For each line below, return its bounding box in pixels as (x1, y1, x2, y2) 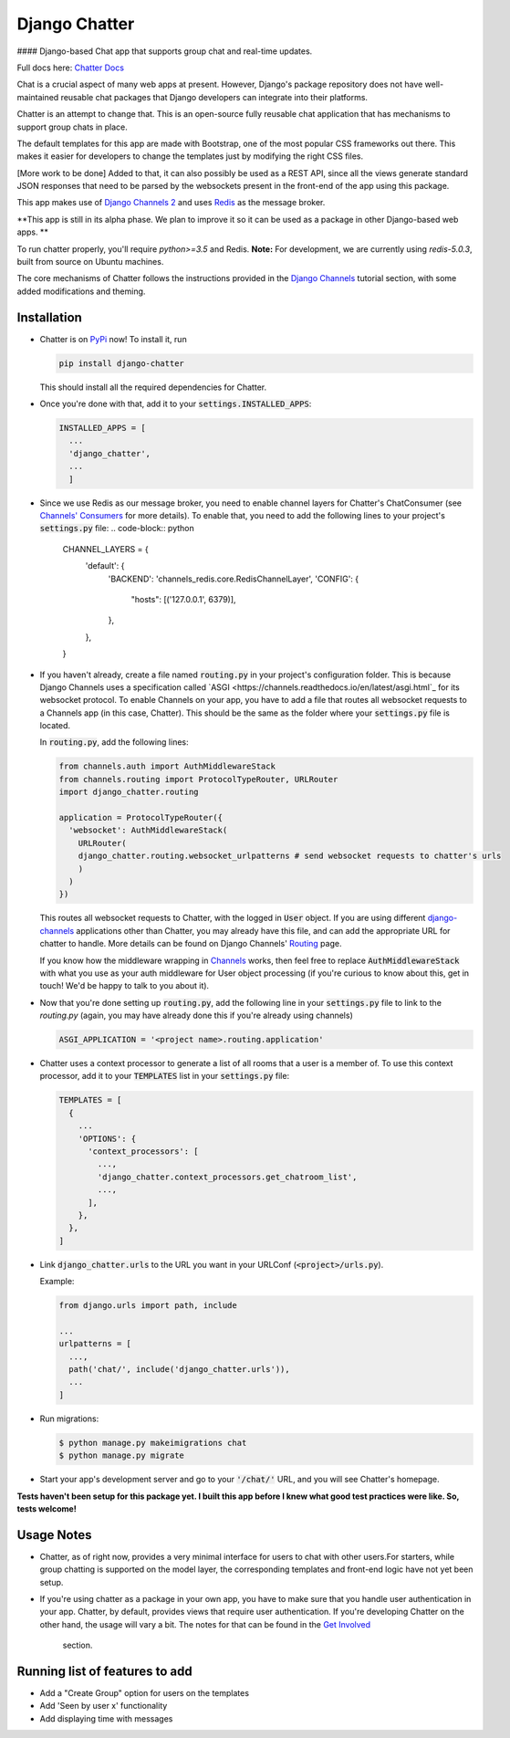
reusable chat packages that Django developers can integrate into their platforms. (60, 91, 369, 102)
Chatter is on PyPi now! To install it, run (39, 333, 187, 344)
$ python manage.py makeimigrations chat (58, 1438, 247, 1448)
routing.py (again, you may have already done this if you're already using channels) (39, 1010, 353, 1021)
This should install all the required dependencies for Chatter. (39, 382, 267, 393)
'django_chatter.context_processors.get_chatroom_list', (97, 1171, 358, 1182)
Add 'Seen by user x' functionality (39, 1701, 168, 1712)
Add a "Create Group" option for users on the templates (39, 1688, 250, 1699)
